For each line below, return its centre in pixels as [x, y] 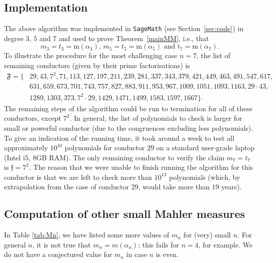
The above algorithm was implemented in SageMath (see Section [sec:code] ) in [124, 28]
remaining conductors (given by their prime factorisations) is [97, 65]
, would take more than [174, 187]
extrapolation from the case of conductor [66, 187]
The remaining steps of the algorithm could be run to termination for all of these [128, 108]
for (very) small [207, 235]
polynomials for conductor [105, 148]
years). [231, 187]
